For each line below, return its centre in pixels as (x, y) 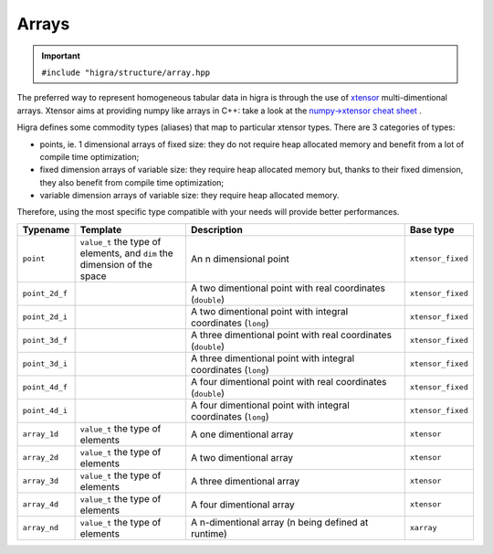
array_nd (41, 528)
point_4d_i (45, 411)
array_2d (41, 458)
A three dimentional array (245, 481)
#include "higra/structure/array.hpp (126, 72)
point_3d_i (45, 364)
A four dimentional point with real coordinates (288, 381)
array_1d (41, 434)
